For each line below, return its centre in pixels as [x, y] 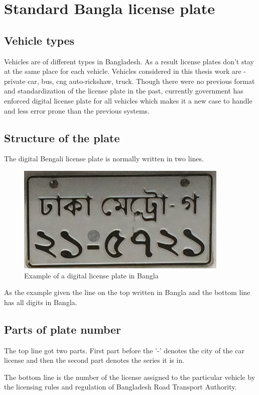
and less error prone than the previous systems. [77, 110]
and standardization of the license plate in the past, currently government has [124, 91]
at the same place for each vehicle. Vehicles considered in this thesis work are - [125, 71]
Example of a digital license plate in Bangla [91, 275]
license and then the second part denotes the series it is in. [94, 360]
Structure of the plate [62, 137]
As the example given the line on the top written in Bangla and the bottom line [127, 292]
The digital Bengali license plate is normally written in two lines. [104, 159]
